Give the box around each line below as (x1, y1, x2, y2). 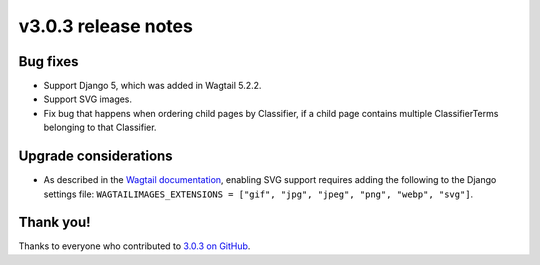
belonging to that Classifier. (43, 121, 157, 134)
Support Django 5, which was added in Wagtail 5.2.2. (43, 80, 262, 92)
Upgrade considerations (18, 148, 174, 165)
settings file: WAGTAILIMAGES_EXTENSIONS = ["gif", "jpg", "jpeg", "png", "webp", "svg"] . (43, 188, 474, 200)
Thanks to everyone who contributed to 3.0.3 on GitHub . (18, 240, 251, 252)
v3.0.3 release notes (18, 15, 194, 37)
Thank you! (18, 214, 91, 231)
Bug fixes (18, 53, 79, 70)
